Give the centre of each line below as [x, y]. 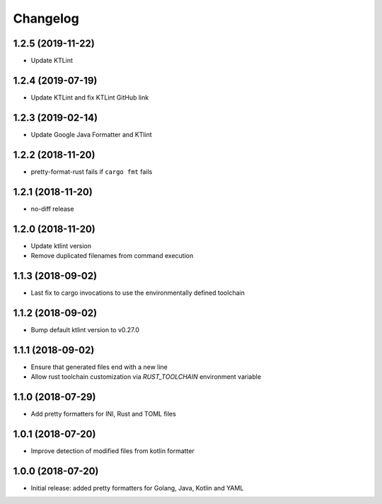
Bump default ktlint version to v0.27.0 [85, 329]
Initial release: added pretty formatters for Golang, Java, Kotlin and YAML [137, 488]
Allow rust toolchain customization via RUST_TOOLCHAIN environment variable [146, 377]
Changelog [46, 18]
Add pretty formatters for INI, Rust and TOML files [103, 414]
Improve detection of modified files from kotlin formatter [112, 451]
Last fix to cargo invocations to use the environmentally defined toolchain [138, 293]
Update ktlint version [61, 246]
